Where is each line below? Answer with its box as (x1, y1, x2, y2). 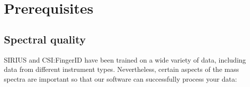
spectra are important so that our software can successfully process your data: (4, 73, 237, 84)
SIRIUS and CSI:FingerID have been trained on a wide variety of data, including (4, 54, 246, 65)
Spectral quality (4, 31, 86, 46)
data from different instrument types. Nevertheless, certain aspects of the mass (4, 64, 239, 74)
